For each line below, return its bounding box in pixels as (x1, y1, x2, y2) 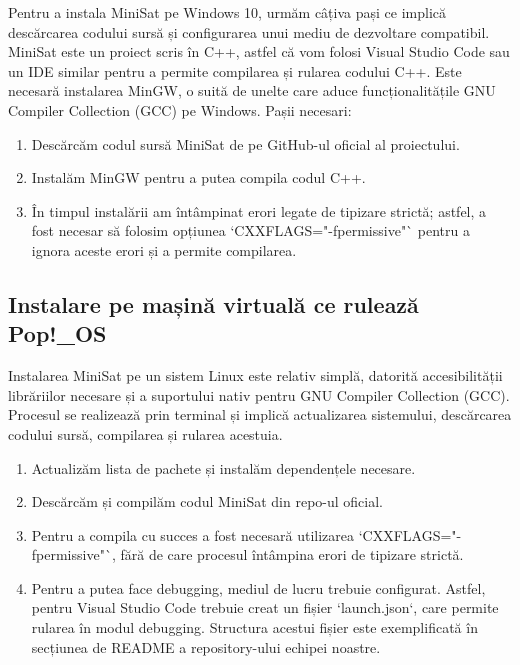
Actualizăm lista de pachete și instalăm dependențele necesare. (31, 457, 416, 478)
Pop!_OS (8, 318, 107, 349)
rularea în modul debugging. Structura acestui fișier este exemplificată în (31, 617, 478, 638)
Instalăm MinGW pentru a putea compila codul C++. (31, 167, 366, 188)
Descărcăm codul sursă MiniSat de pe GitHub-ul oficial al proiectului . (31, 133, 460, 154)
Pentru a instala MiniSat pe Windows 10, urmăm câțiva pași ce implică (8, 2, 447, 22)
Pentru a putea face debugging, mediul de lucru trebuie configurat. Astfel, (31, 577, 486, 598)
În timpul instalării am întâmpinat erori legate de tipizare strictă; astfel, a (31, 200, 487, 221)
